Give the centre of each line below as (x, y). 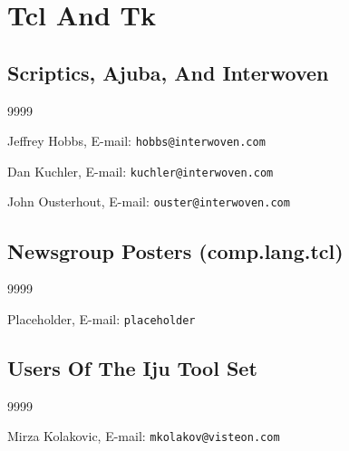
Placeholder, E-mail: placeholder (102, 318)
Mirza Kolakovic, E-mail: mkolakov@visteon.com (144, 436)
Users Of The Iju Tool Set (132, 367)
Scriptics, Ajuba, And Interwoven (168, 72)
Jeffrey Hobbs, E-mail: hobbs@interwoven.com (136, 141)
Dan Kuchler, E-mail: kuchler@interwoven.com (141, 171)
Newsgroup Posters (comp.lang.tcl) (175, 250)
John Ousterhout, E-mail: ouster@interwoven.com (149, 202)
